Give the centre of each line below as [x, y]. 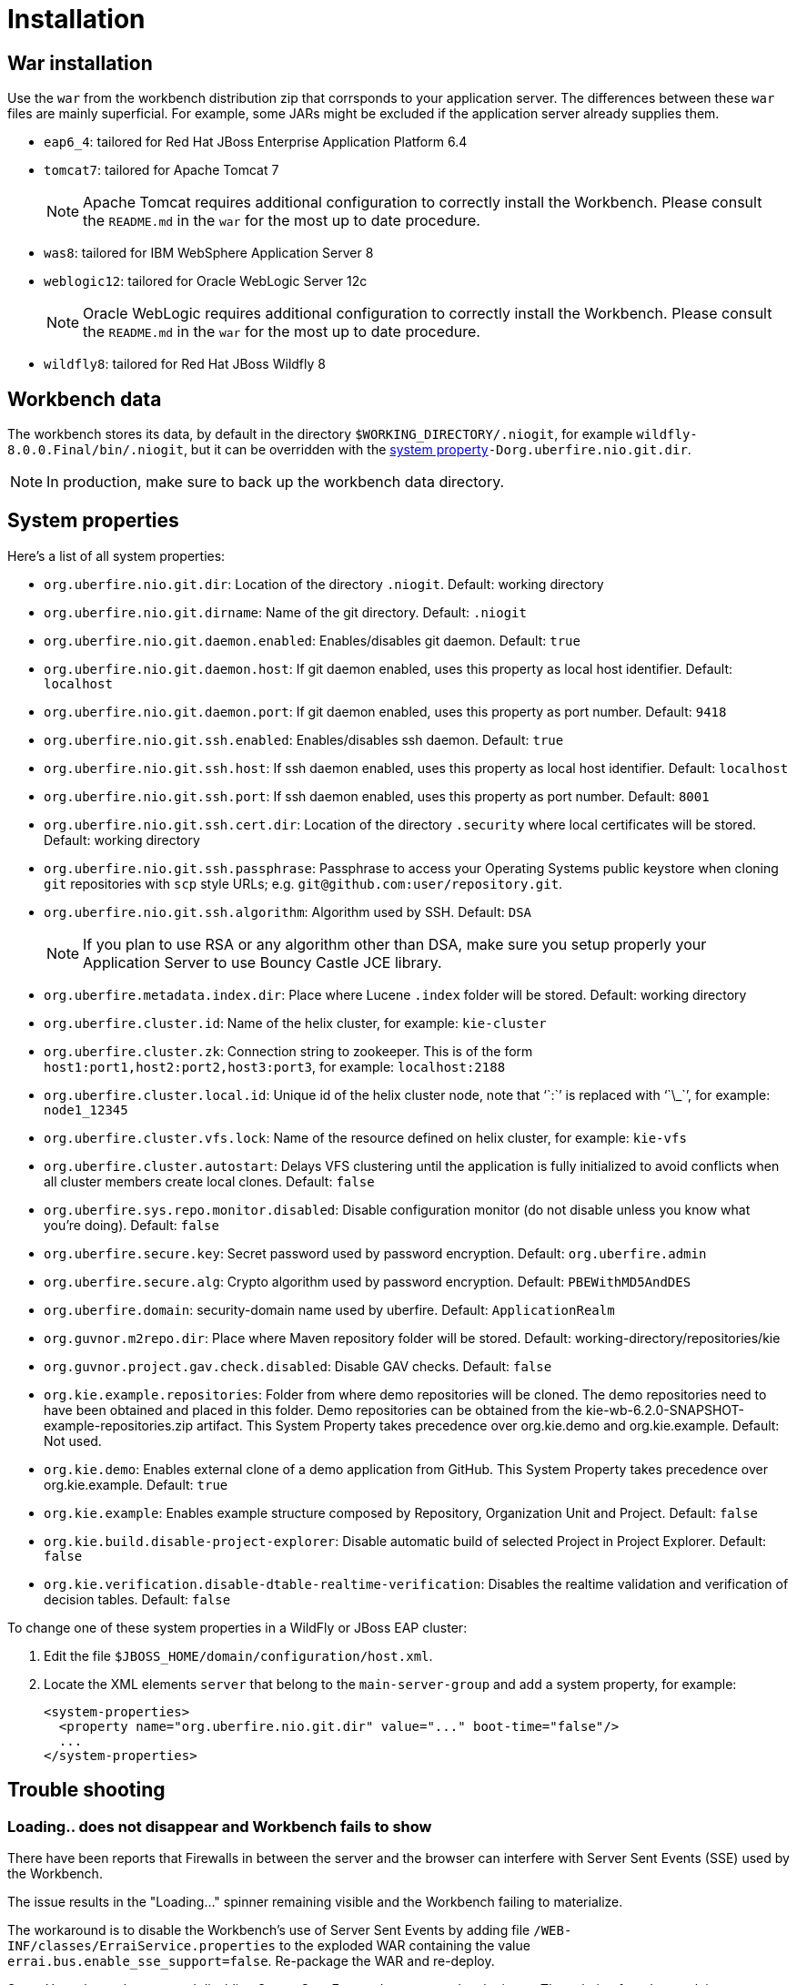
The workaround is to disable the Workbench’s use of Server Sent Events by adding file [269, 1930]
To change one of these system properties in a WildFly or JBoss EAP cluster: [237, 1627]
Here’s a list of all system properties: [116, 555]
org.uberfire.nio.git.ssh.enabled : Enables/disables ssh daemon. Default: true [304, 739]
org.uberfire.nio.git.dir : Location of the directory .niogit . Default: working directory [324, 584]
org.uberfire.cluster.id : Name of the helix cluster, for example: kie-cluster [295, 1023]
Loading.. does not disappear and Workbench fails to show [220, 1826]
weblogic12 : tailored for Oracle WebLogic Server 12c [206, 281]
